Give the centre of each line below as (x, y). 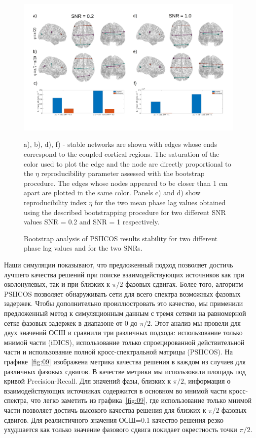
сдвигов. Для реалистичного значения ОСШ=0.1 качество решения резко (114, 419)
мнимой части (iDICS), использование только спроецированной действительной (124, 342)
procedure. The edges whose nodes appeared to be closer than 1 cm (126, 183)
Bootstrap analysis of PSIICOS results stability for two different (121, 238)
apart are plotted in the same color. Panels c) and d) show (112, 193)
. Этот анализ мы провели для (196, 323)
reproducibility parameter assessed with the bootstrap (123, 173)
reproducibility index (55, 202)
